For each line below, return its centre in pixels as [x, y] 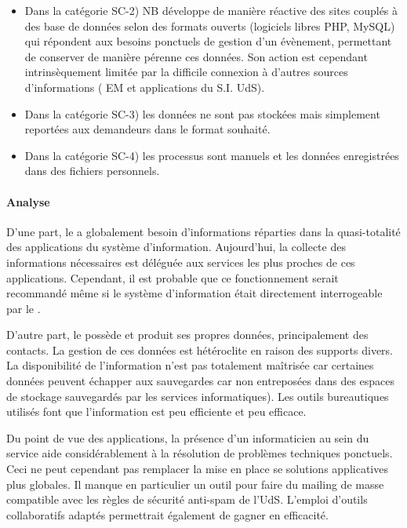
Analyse [28, 201]
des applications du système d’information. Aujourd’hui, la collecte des [176, 247]
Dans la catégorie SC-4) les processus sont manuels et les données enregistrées [212, 155]
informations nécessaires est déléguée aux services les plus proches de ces [181, 262]
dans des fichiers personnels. [92, 171]
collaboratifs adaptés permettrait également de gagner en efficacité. [167, 514]
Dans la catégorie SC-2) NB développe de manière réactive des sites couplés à [211, 10]
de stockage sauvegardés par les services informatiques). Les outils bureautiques [198, 396]
